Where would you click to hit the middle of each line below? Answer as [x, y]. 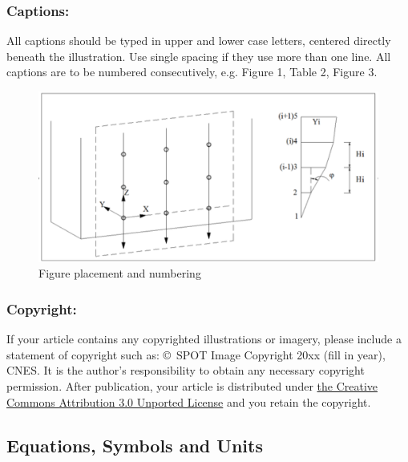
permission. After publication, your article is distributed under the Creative [192, 386]
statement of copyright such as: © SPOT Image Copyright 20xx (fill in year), [196, 354]
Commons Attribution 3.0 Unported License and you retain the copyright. [189, 401]
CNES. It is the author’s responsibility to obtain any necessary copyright [186, 370]
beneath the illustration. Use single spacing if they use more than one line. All [199, 56]
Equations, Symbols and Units [135, 445]
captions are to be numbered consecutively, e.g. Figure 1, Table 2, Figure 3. [192, 72]
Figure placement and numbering [120, 273]
